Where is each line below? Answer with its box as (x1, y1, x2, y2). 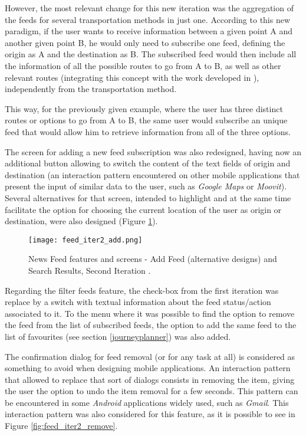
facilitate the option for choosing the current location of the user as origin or (5, 203, 282, 215)
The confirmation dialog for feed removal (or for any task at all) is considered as (5, 350, 295, 362)
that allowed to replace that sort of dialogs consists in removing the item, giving (5, 373, 295, 385)
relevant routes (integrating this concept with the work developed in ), (5, 71, 259, 83)
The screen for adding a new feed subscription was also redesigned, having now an (5, 145, 302, 158)
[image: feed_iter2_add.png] (28, 235, 143, 244)
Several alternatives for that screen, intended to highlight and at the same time (5, 191, 291, 204)
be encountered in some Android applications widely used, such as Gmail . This (5, 396, 289, 408)
